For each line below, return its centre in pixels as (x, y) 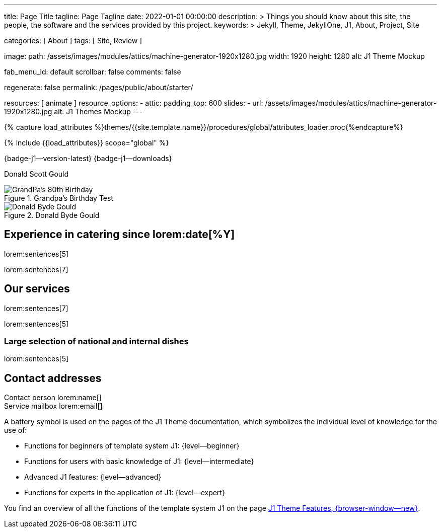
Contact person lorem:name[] (53, 398)
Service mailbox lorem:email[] (53, 406)
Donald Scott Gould (36, 174)
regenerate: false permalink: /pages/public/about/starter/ (99, 87)
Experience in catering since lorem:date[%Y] (120, 235)
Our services (37, 289)
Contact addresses (53, 378)
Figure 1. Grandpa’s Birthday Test (59, 198)
